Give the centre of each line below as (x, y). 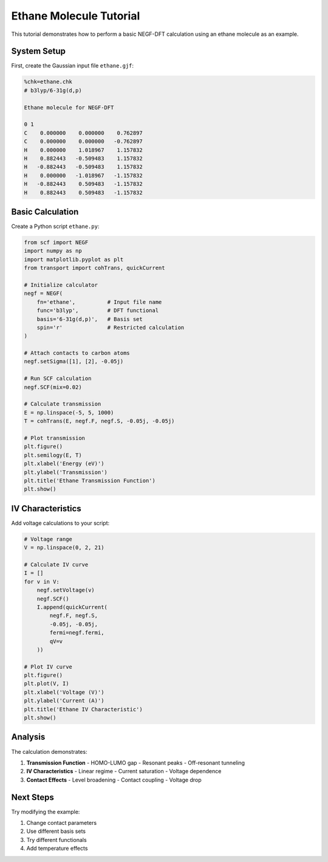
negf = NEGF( (43, 294)
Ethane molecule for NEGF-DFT (69, 107)
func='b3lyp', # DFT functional (98, 311)
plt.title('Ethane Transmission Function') (90, 481)
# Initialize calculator (61, 285)
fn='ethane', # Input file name (99, 302)
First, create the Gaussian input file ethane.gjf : (72, 66)
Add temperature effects (57, 849)
